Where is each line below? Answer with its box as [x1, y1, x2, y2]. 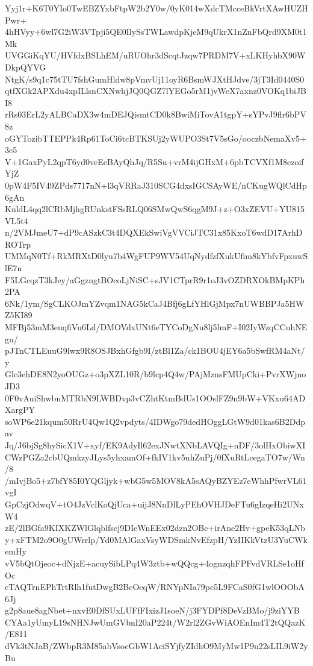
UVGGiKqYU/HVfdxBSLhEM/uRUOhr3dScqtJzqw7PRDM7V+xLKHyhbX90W [5, 49, 306, 61]
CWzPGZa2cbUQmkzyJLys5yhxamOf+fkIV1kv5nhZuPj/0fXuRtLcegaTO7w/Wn [5, 450, 305, 463]
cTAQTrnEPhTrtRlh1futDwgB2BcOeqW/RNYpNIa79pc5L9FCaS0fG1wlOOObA [5, 580, 305, 593]
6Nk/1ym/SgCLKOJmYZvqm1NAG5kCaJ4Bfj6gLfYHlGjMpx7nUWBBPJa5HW [5, 297, 305, 309]
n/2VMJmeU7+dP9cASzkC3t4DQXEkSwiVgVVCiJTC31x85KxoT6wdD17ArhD [5, 226, 303, 239]
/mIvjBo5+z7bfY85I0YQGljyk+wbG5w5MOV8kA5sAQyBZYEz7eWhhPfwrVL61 [5, 474, 307, 486]
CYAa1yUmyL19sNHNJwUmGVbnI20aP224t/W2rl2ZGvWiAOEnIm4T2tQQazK [5, 615, 306, 628]
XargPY [5, 403, 36, 416]
